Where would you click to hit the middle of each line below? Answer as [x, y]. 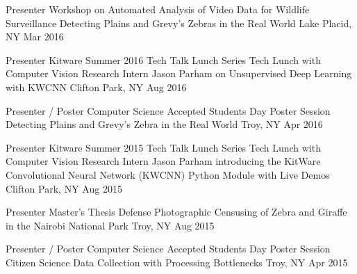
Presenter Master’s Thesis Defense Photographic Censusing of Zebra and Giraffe [176, 212]
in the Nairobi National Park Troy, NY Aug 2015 [110, 225]
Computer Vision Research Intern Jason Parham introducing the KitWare [163, 161]
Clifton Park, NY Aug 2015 [64, 188]
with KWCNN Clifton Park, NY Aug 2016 [96, 87]
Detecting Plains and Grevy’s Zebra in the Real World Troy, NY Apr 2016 [164, 124]
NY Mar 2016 [35, 37]
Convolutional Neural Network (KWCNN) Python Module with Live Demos [168, 174]
